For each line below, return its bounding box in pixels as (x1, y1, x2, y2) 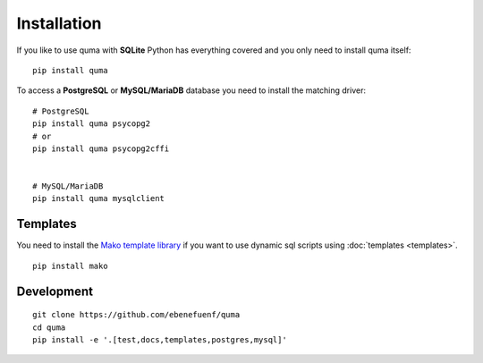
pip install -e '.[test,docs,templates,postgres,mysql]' (32, 334, 288, 344)
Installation (16, 13, 102, 33)
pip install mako (32, 260, 108, 271)
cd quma (32, 322, 66, 333)
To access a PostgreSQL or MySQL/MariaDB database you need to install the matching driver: (16, 85, 367, 96)
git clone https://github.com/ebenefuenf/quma (32, 309, 241, 320)
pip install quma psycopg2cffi (32, 143, 170, 154)
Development (16, 283, 94, 299)
